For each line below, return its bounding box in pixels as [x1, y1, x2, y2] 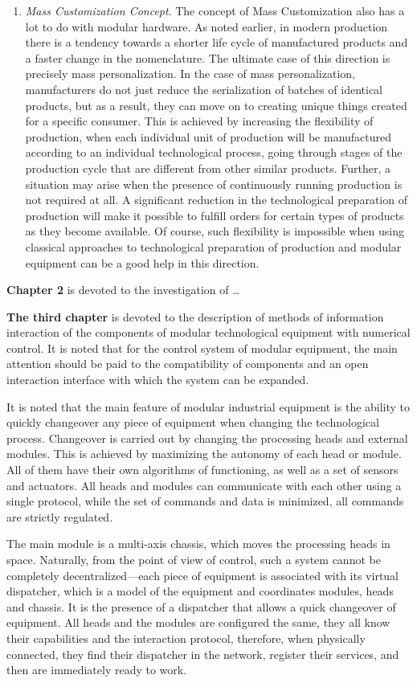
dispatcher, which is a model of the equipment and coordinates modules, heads [6, 583, 394, 599]
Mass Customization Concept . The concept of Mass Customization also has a [25, 2, 405, 18]
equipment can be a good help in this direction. [25, 254, 260, 271]
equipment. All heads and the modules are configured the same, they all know [6, 614, 390, 631]
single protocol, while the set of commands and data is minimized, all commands [6, 493, 404, 509]
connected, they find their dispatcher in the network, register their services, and [6, 645, 399, 662]
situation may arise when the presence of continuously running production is [25, 175, 403, 192]
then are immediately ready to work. [6, 661, 187, 678]
